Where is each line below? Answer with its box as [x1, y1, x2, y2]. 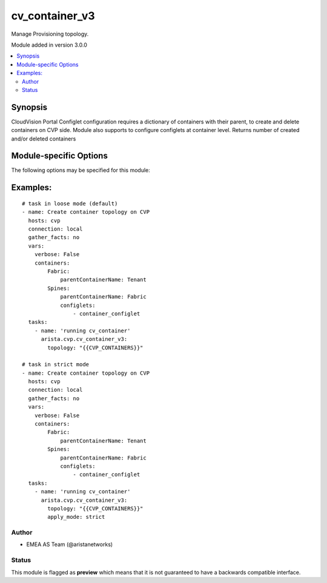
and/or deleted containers [11, 135, 76, 142]
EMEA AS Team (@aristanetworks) [26, 541, 113, 548]
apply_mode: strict [47, 513, 105, 521]
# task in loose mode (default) [22, 200, 118, 207]
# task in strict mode [22, 361, 90, 368]
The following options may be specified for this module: [11, 166, 151, 174]
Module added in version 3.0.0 [11, 41, 88, 48]
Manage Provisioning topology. [11, 30, 89, 38]
